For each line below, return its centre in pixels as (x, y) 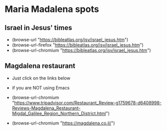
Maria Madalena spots (52, 9)
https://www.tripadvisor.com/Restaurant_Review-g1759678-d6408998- (88, 102)
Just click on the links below (41, 78)
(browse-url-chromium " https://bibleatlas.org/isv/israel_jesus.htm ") (81, 50)
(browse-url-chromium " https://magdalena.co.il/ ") (63, 123)
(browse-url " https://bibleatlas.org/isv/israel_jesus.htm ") (70, 39)
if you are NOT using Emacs (41, 87)
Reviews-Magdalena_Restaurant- (46, 108)
